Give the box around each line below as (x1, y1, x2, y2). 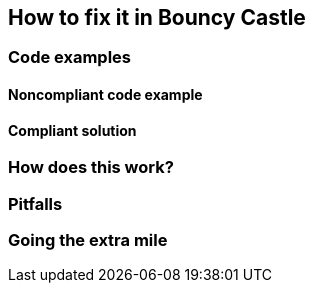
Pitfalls (8, 193, 63, 214)
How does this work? (8, 157, 174, 178)
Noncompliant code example (8, 86, 203, 104)
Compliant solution (8, 121, 137, 139)
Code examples (8, 47, 132, 68)
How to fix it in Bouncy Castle (8, 5, 306, 30)
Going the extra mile (8, 230, 168, 250)
